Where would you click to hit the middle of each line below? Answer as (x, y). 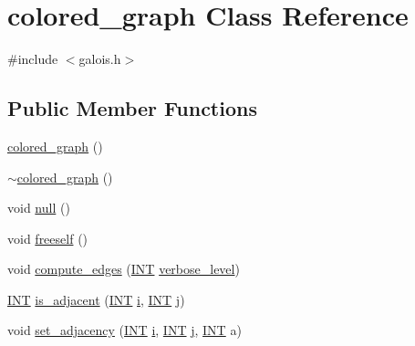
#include (33, 59)
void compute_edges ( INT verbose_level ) (124, 269)
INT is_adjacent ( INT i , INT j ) (96, 299)
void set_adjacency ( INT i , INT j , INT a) (124, 330)
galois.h (100, 59)
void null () (39, 208)
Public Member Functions (132, 108)
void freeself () (48, 238)
